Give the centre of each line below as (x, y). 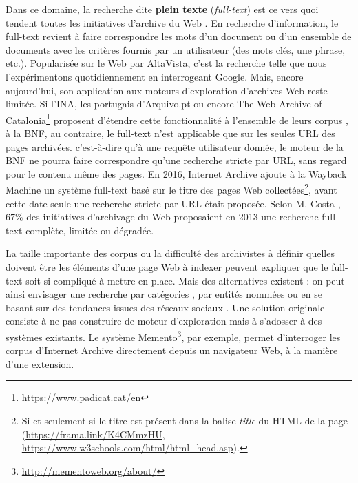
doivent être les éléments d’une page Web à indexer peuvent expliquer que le (167, 267)
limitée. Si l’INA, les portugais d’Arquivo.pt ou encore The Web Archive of (164, 104)
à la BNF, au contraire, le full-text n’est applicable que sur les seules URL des (170, 133)
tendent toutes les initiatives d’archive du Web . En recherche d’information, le (172, 22)
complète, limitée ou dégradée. (90, 230)
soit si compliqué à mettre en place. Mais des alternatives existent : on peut (185, 280)
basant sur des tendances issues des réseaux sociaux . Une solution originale (165, 307)
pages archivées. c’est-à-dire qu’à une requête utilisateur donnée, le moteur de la (175, 146)
